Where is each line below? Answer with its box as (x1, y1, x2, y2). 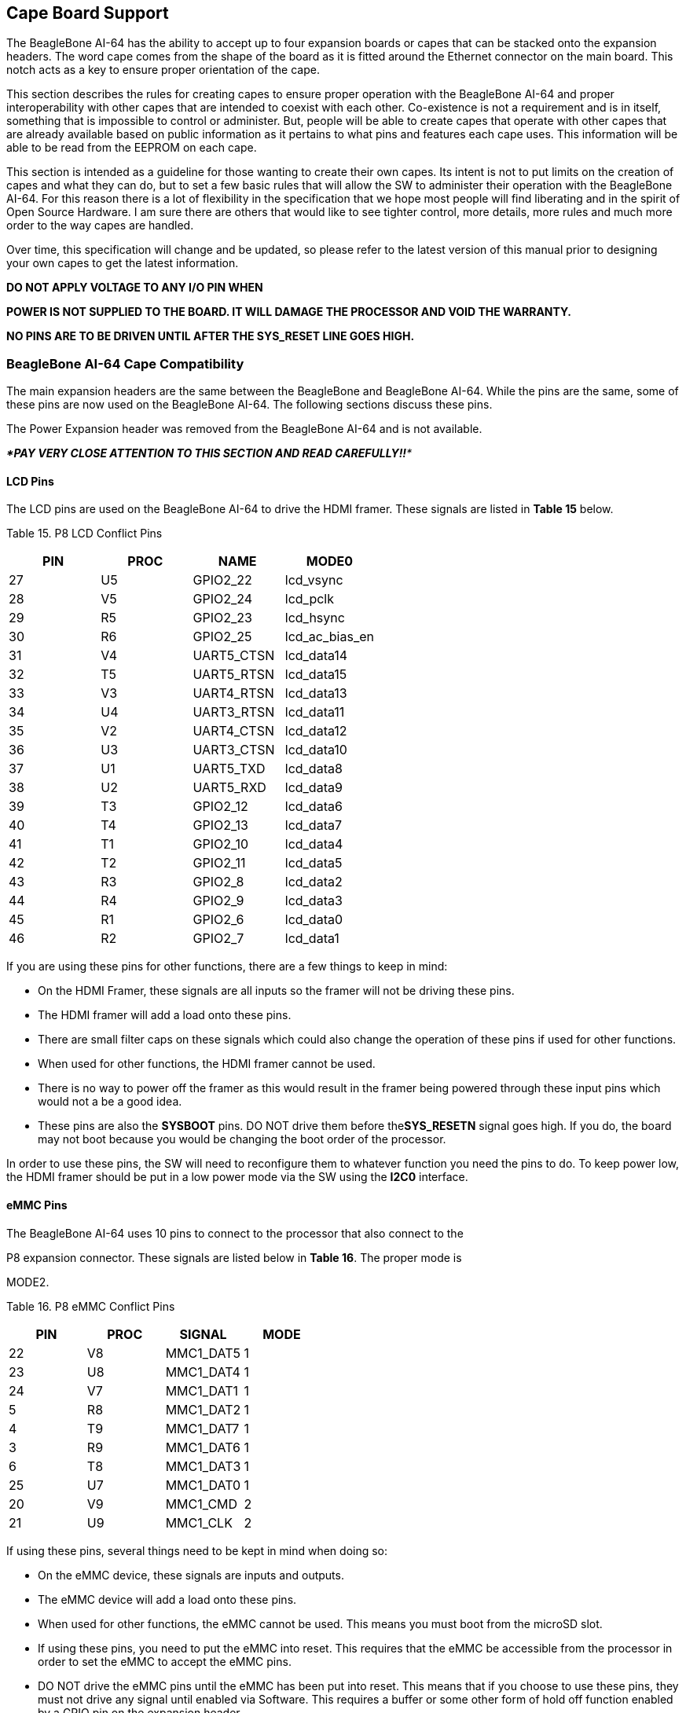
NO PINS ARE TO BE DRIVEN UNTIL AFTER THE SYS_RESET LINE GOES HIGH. (6, 329, 415, 343)
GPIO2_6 (193, 912, 244, 928)
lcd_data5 (284, 855, 343, 871)
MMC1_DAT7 (165, 1420, 240, 1436)
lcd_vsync (284, 572, 343, 589)
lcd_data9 (284, 779, 343, 796)
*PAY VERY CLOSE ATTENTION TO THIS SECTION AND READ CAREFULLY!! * (6, 446, 413, 460)
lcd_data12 (284, 723, 347, 739)
